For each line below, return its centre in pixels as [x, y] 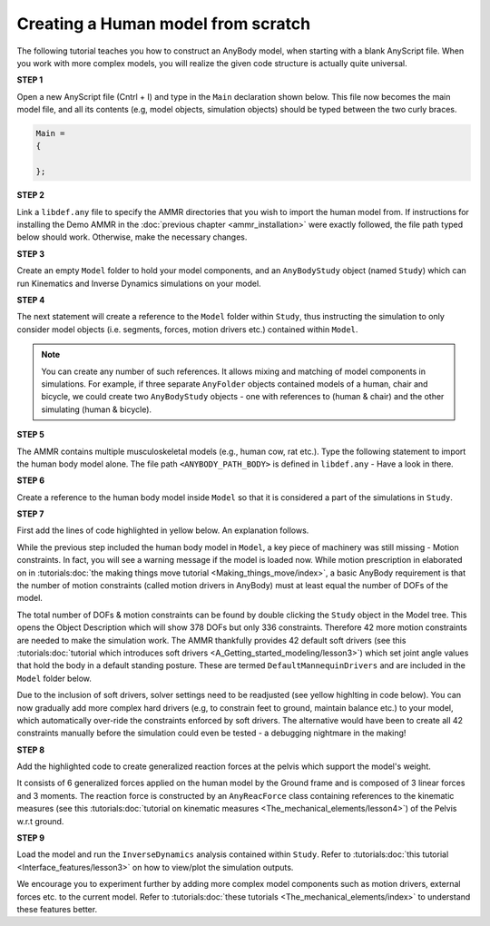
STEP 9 [31, 838]
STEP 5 [31, 435]
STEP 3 [31, 253]
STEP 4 [31, 300]
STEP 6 [31, 480]
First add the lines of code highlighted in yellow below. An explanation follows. [163, 530]
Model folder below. [54, 678]
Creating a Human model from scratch [164, 24]
